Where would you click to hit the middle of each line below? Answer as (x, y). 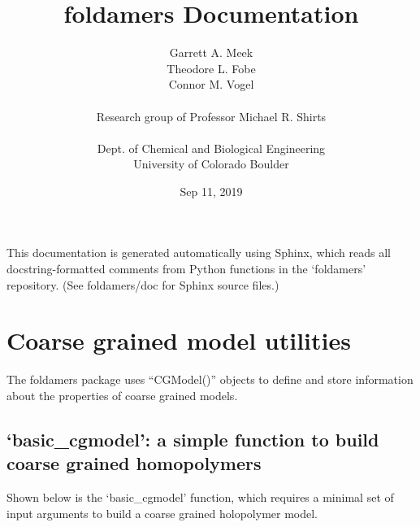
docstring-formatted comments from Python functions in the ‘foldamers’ (186, 269)
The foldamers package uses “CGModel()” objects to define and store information (210, 379)
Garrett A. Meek (211, 52)
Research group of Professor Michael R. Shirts (211, 116)
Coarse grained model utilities (179, 340)
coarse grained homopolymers (134, 463)
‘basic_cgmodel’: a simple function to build (193, 439)
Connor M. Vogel (211, 84)
